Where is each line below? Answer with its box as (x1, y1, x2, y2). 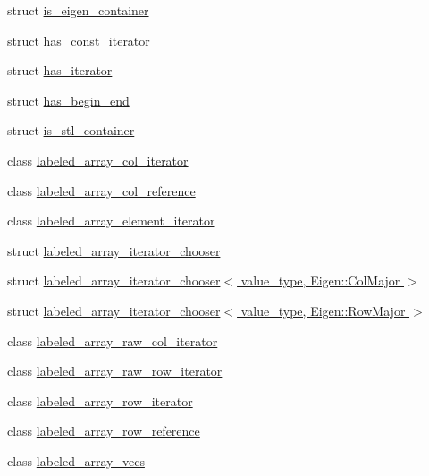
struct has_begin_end (7, 90, 130, 109)
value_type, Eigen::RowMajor (240, 301, 406, 319)
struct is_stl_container (7, 121, 135, 140)
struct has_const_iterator (7, 30, 150, 49)
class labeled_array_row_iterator (7, 391, 193, 410)
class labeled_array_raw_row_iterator (7, 361, 223, 380)
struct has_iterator (7, 61, 113, 80)
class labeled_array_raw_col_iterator (7, 331, 218, 350)
